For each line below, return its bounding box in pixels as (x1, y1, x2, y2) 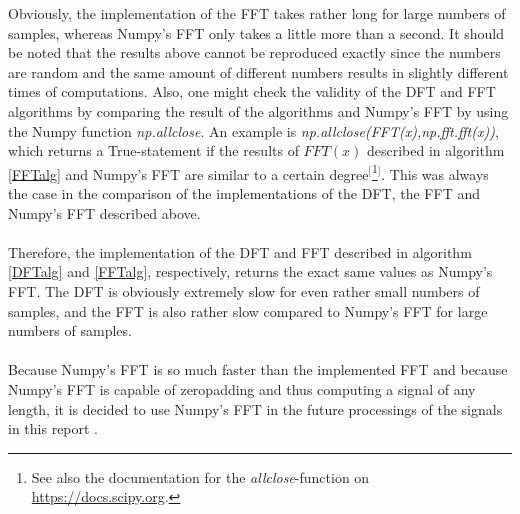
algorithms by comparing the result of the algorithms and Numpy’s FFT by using (8, 100, 509, 121)
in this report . (8, 418, 99, 439)
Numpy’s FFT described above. (8, 202, 201, 223)
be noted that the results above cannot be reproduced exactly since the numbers (8, 42, 501, 63)
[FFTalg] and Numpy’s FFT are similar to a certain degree (8, 163, 369, 184)
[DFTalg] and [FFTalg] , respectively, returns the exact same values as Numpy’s (8, 261, 493, 282)
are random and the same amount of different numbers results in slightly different (8, 61, 509, 82)
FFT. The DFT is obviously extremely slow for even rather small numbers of (8, 280, 480, 301)
